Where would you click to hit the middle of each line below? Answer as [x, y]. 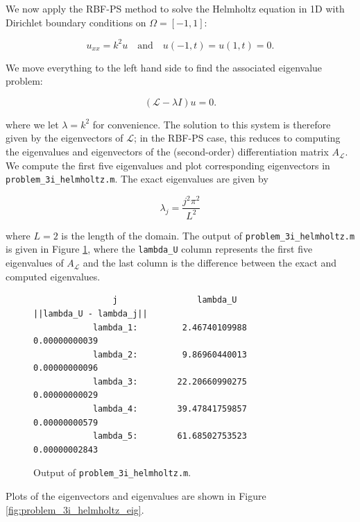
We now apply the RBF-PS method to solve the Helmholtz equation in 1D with [175, 8]
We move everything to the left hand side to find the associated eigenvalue [164, 67]
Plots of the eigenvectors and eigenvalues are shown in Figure [136, 496]
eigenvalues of [35, 263]
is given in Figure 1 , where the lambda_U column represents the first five [159, 249]
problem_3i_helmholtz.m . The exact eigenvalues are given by [137, 179]
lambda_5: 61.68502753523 [170, 436]
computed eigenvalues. [53, 276]
